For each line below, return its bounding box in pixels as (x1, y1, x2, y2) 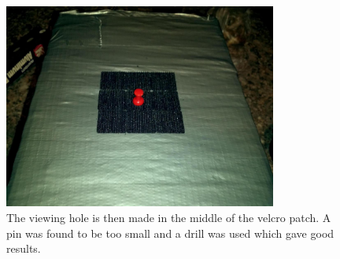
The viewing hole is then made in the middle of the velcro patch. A (6, 209, 331, 225)
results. (6, 240, 41, 257)
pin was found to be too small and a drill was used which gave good (6, 224, 334, 241)
